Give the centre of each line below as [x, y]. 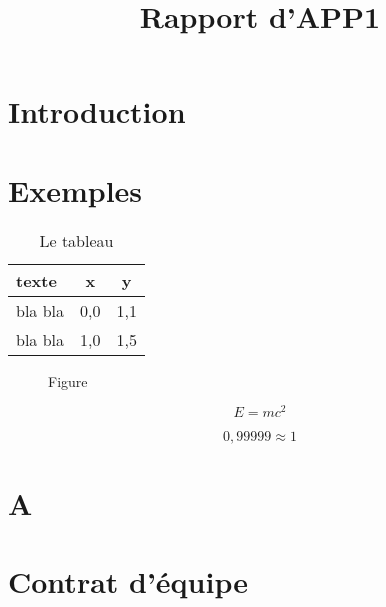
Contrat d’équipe [128, 580]
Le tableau [76, 240]
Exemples [75, 189]
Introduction [97, 111]
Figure [68, 380]
